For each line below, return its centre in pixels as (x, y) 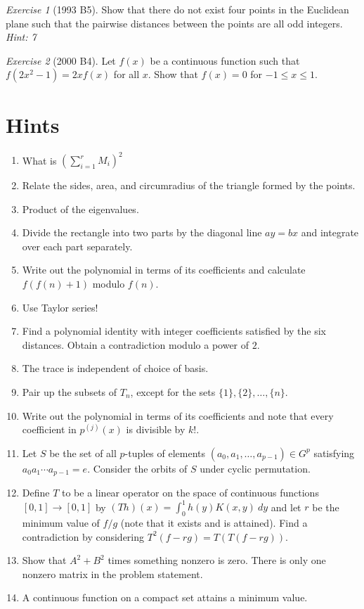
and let (286, 507)
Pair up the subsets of (70, 391)
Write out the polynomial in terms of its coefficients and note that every (178, 415)
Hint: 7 (21, 37)
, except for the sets (173, 391)
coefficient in (49, 429)
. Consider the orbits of (137, 468)
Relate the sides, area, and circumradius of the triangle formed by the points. (189, 185)
